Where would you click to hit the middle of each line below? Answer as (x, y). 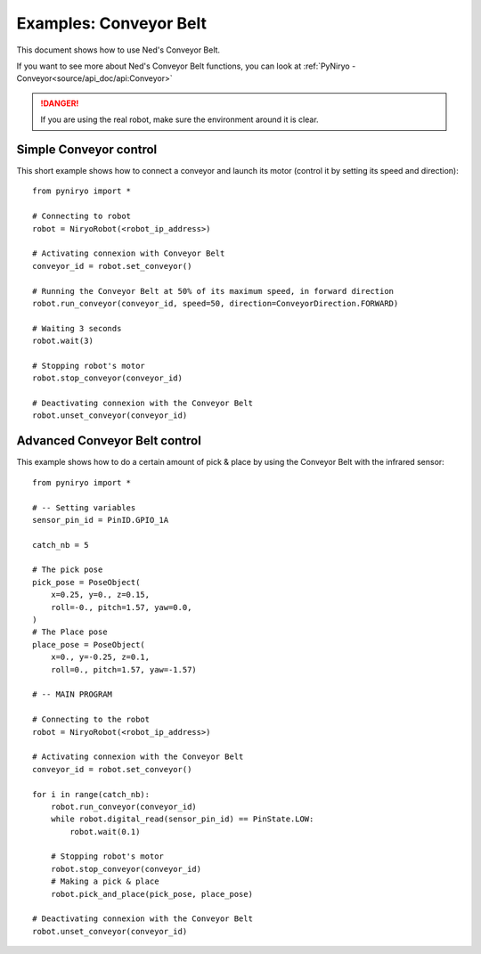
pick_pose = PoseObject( (86, 582)
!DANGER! (60, 103)
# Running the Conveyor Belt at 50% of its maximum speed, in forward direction (213, 291)
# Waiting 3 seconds (77, 328)
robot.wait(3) (63, 341)
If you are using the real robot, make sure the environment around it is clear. (180, 119)
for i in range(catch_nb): (91, 794)
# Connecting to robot (82, 216)
